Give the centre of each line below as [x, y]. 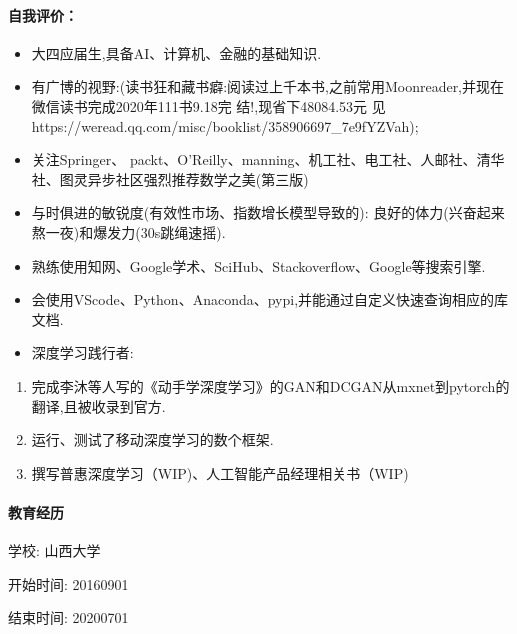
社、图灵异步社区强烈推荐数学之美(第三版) [170, 178]
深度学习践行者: [82, 352]
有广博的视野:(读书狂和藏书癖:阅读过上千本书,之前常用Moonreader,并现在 [268, 86]
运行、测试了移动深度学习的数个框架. [152, 439]
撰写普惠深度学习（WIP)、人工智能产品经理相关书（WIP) [220, 472]
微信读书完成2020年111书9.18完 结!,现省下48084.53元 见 [208, 105]
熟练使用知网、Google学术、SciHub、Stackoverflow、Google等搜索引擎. [258, 265]
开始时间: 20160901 [68, 583]
